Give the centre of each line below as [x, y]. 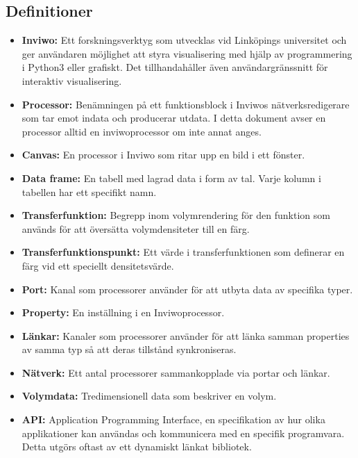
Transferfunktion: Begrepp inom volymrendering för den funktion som [176, 215]
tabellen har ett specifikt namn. [89, 191]
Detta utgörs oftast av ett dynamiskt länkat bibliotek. [137, 447]
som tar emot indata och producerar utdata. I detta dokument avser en [174, 118]
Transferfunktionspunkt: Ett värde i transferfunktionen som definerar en [183, 252]
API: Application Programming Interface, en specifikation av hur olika [173, 419]
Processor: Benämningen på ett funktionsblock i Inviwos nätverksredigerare [186, 104]
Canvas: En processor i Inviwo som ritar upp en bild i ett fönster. [163, 155]
